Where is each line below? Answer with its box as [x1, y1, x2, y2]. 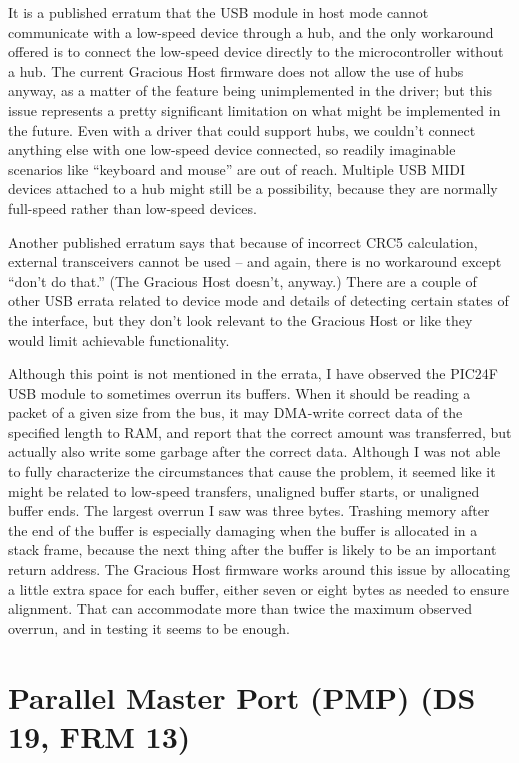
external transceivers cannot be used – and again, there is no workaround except [8, 251, 502, 272]
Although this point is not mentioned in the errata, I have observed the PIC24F [8, 363, 498, 384]
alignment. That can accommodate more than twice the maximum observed [8, 598, 473, 619]
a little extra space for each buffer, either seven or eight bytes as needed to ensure [8, 578, 510, 599]
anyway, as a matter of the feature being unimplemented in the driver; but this [8, 80, 493, 101]
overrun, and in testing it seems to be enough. [8, 617, 290, 638]
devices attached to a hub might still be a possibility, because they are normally [8, 178, 498, 199]
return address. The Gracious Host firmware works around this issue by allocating [8, 559, 510, 580]
